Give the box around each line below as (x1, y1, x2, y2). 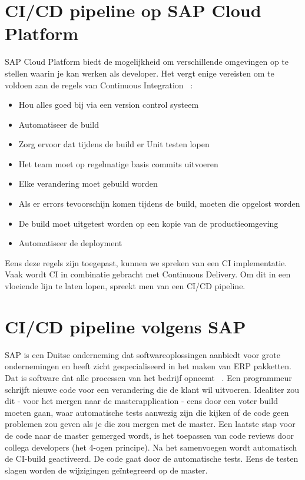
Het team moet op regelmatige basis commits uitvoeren (18, 157, 218, 170)
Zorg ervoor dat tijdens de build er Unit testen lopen (18, 138, 210, 150)
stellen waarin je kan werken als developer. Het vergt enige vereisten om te (5, 67, 274, 79)
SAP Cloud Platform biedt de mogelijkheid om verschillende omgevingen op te (5, 55, 289, 68)
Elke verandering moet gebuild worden (18, 177, 158, 190)
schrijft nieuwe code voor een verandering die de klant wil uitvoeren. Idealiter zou (5, 383, 300, 395)
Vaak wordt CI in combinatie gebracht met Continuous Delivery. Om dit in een (5, 268, 291, 280)
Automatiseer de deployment (18, 237, 122, 249)
